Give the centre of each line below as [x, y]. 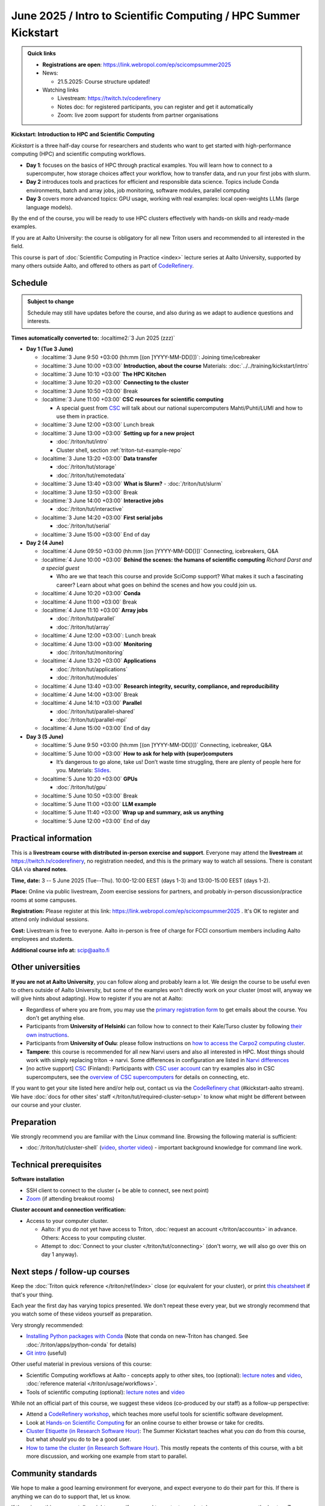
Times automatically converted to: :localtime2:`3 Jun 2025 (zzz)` [93, 338]
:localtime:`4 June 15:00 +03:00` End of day [96, 728]
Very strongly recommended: [47, 1325]
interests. [39, 321]
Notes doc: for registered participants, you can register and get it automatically [155, 107]
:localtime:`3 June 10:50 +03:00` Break [90, 391]
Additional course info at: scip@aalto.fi [60, 950]
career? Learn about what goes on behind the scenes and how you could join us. [156, 585]
